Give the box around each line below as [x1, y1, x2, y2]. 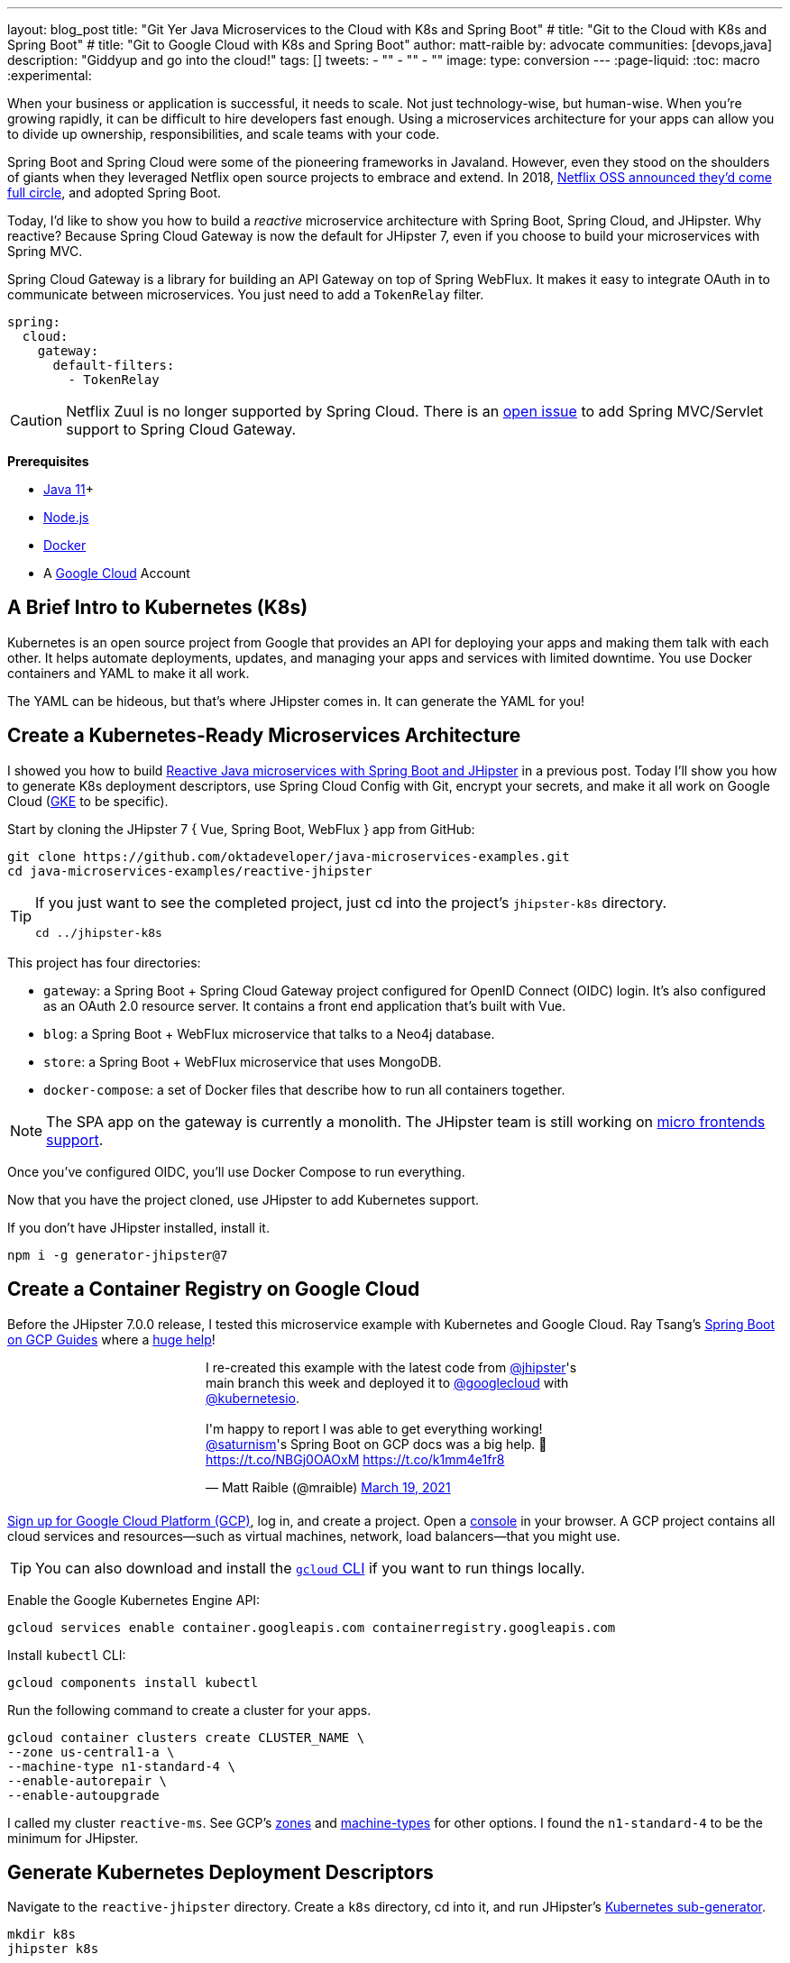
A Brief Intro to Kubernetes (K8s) [7, 596, 308, 619]
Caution [10, 411, 63, 429]
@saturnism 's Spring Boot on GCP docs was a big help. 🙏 [206, 1436, 547, 1452]
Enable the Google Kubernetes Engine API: [7, 1591, 261, 1608]
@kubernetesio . [206, 1390, 299, 1406]
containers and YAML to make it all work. [7, 665, 250, 681]
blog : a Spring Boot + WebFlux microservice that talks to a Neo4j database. [43, 1025, 495, 1041]
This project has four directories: [7, 954, 201, 970]
